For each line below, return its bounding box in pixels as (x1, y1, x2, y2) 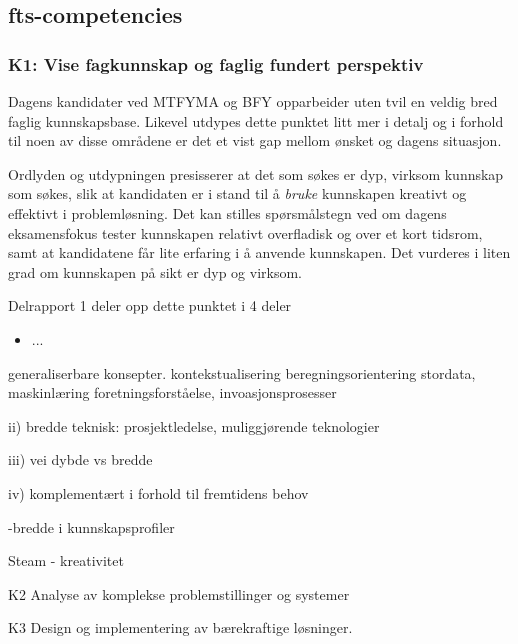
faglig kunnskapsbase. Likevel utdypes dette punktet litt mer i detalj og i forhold (8, 110, 504, 131)
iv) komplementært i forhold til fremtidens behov (8, 482, 309, 503)
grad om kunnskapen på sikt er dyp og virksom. (8, 261, 302, 282)
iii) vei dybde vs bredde (8, 449, 153, 470)
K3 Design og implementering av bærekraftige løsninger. (8, 617, 353, 638)
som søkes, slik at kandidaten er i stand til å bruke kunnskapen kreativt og (8, 183, 467, 204)
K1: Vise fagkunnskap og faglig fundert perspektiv (8, 51, 424, 76)
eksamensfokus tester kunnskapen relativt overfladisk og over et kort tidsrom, (8, 222, 483, 243)
